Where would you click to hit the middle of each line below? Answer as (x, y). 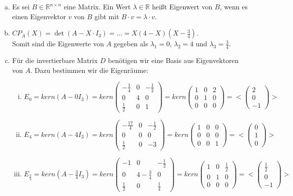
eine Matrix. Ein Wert (97, 6)
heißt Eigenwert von (182, 6)
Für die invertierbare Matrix (55, 60)
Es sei (21, 6)
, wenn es (234, 6)
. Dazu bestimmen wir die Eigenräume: (89, 70)
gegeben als (131, 44)
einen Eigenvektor (39, 16)
